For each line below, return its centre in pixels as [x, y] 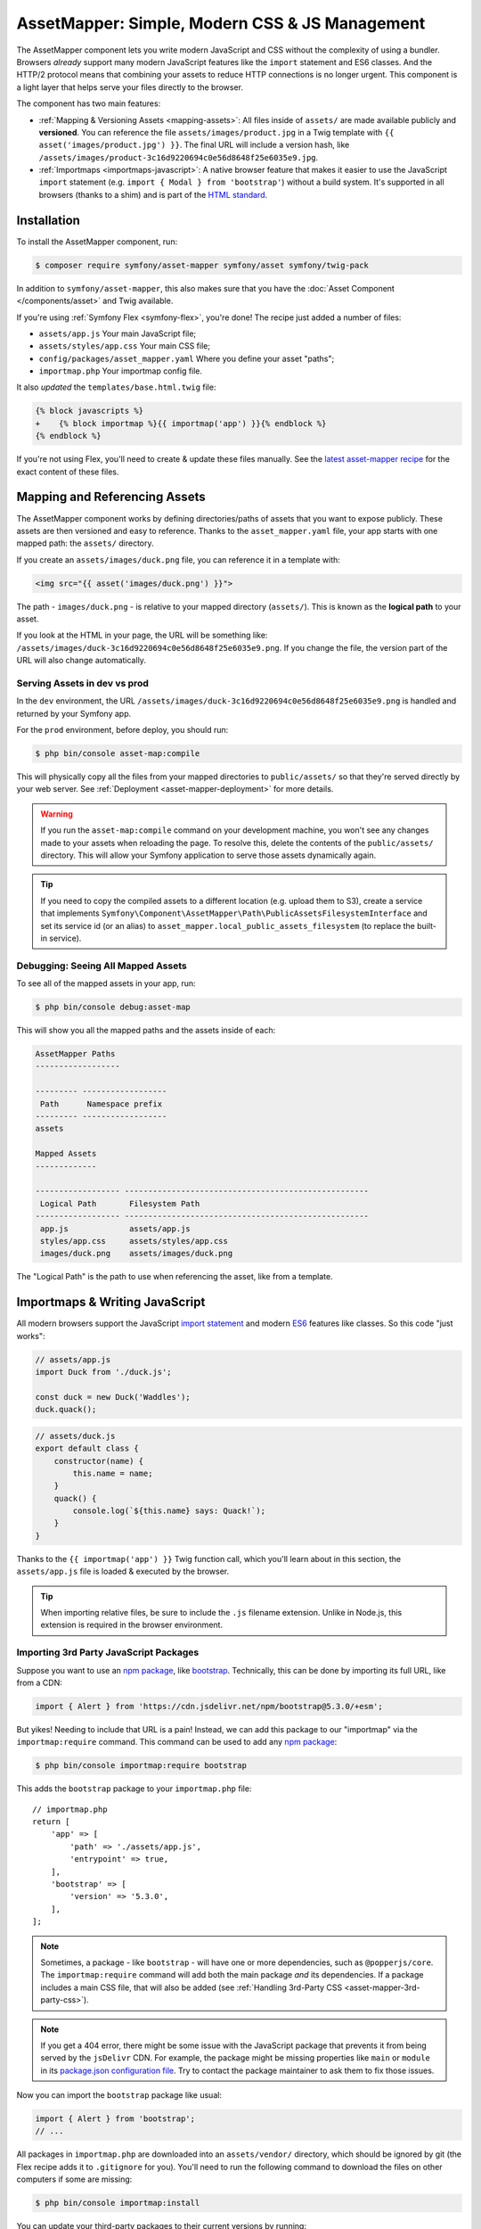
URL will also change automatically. [82, 661]
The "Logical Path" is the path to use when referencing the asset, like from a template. [175, 1277]
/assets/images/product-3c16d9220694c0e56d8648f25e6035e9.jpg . [179, 157]
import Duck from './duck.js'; [104, 1372]
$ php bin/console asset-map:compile [118, 754]
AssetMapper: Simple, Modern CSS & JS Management [221, 23]
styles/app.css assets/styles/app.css [135, 1241]
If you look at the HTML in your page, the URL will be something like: [142, 635]
